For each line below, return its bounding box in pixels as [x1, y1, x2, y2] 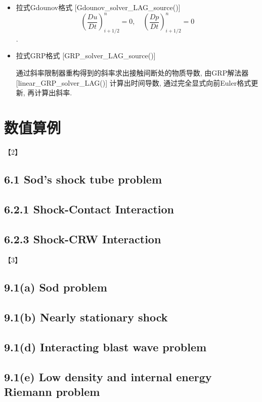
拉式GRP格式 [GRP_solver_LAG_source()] [16, 50, 156, 61]
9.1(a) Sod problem [4, 279, 107, 295]
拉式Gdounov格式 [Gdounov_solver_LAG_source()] [16, 2, 181, 12]
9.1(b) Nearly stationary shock [4, 309, 168, 325]
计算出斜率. [34, 87, 72, 98]
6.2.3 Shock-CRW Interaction [4, 231, 161, 246]
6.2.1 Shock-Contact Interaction [4, 201, 174, 216]
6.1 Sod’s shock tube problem [4, 171, 162, 187]
